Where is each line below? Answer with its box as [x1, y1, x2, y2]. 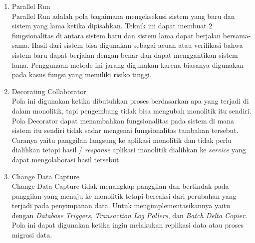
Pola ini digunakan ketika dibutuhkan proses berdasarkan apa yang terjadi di [11, 96, 249, 106]
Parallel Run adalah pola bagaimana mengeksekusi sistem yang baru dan [11, 10, 235, 21]
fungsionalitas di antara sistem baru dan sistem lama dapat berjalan [11, 30, 221, 40]
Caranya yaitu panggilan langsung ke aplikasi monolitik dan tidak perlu [11, 134, 232, 145]
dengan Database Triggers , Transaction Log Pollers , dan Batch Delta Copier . [11, 210, 248, 220]
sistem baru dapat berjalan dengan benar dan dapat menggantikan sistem [11, 49, 238, 60]
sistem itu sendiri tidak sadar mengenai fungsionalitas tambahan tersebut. [11, 125, 239, 135]
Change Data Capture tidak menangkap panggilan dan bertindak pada [11, 181, 229, 191]
